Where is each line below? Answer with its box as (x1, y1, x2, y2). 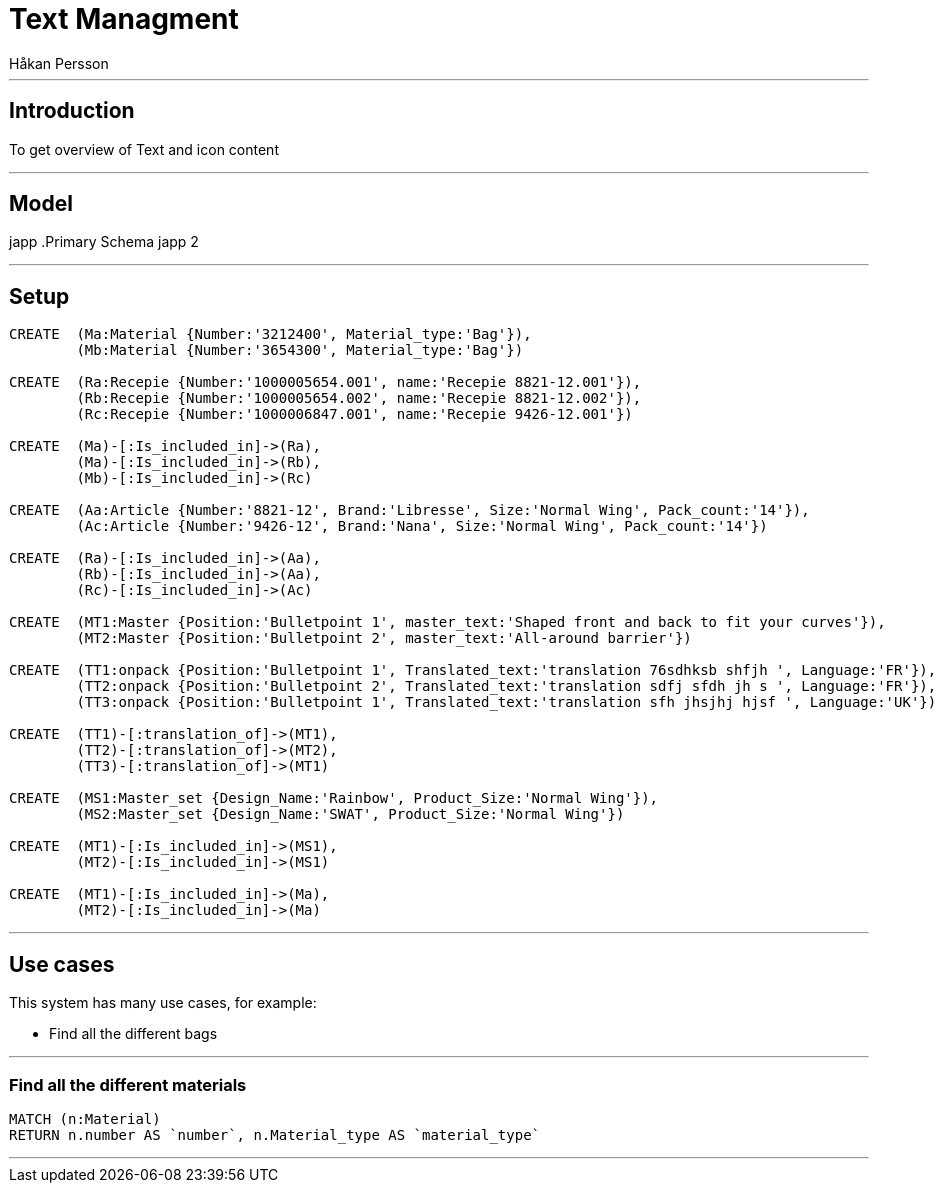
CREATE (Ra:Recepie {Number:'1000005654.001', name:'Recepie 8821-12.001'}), (9, 374, 642, 391)
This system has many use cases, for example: (9, 994, 317, 1012)
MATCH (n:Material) (9, 1110, 161, 1127)
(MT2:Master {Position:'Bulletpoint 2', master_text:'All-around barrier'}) (76, 630, 692, 647)
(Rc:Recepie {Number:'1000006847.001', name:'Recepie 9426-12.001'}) (76, 406, 633, 423)
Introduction (9, 98, 135, 124)
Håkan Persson (9, 54, 109, 72)
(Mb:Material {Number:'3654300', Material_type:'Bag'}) (76, 342, 524, 359)
